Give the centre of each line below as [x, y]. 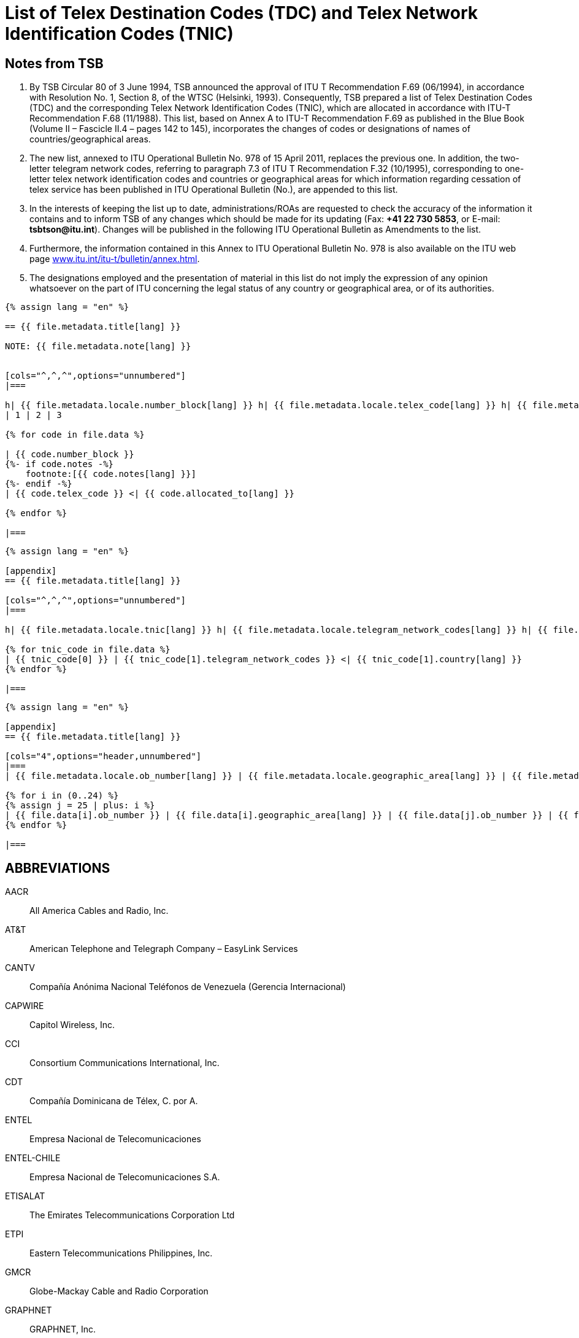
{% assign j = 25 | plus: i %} [80, 806]
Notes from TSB [54, 63]
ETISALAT [25, 1196]
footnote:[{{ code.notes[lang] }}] [111, 474]
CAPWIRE [25, 1006]
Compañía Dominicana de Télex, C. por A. [114, 1101]
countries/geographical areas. [90, 139]
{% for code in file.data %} [75, 435]
